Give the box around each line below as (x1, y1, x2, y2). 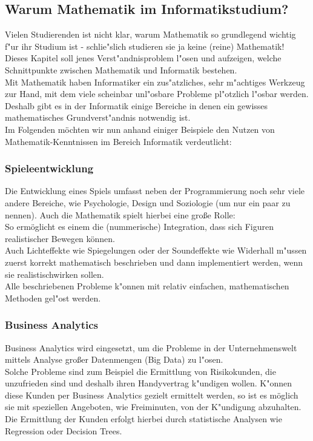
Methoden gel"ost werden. (5, 291, 101, 304)
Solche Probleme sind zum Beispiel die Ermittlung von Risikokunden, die (5, 365, 276, 377)
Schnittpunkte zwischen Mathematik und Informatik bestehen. (5, 63, 237, 76)
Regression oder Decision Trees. (5, 424, 122, 437)
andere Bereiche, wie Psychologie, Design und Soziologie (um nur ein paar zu (5, 196, 291, 209)
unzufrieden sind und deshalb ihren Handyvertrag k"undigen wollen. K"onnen (5, 377, 292, 389)
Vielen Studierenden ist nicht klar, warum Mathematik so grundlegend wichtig (5, 28, 296, 41)
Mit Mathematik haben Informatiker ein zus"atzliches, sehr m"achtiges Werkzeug (5, 75, 305, 88)
